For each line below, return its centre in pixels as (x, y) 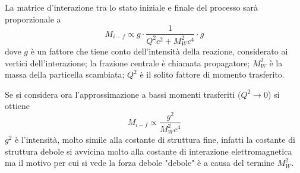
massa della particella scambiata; (65, 74)
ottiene (17, 106)
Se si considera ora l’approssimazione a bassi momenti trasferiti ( (123, 94)
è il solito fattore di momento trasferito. (212, 74)
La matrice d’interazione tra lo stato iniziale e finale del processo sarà (132, 7)
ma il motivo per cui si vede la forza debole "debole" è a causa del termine (140, 163)
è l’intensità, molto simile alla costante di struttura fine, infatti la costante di (155, 139)
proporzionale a (33, 19)
